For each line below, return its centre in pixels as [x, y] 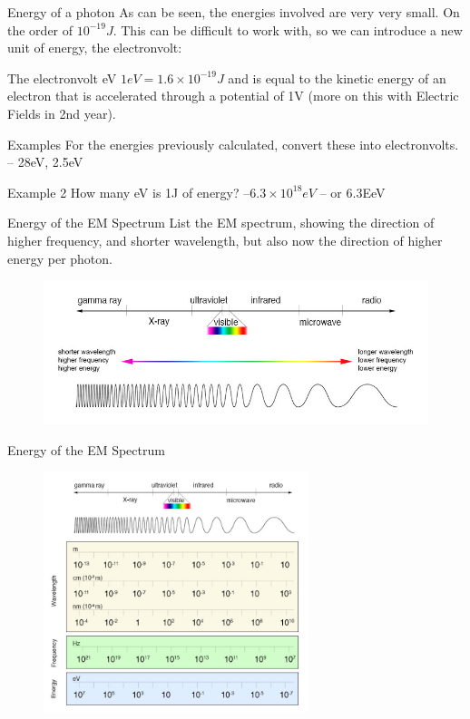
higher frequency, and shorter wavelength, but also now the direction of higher [225, 240]
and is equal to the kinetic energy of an [337, 78]
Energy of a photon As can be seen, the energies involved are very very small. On [234, 12]
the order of [40, 29]
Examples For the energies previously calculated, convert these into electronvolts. [233, 144]
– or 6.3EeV [352, 192]
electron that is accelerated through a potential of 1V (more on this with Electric [233, 96]
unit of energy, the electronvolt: [95, 48]
